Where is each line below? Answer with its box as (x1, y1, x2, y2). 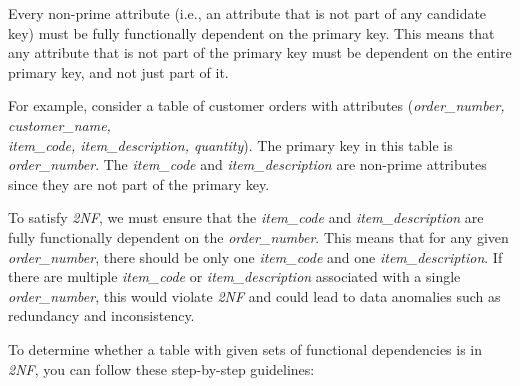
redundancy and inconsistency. (8, 305, 195, 326)
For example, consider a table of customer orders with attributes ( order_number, (8, 95, 505, 116)
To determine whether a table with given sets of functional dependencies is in (8, 338, 483, 359)
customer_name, (8, 114, 111, 135)
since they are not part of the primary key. (8, 173, 270, 194)
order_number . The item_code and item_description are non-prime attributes (8, 154, 487, 175)
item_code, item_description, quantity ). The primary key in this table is (8, 134, 453, 155)
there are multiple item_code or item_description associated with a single (8, 266, 461, 287)
